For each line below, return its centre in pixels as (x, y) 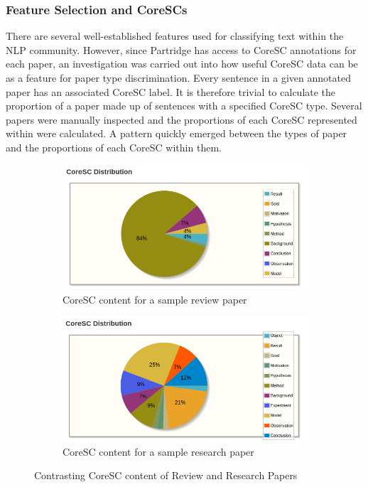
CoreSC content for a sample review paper (155, 299)
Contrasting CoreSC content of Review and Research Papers (166, 475)
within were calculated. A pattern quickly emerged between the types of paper (177, 133)
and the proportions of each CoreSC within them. (114, 147)
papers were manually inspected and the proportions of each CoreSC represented (182, 119)
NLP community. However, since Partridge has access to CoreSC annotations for (181, 49)
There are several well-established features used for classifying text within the (175, 36)
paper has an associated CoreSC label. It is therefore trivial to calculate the (171, 91)
